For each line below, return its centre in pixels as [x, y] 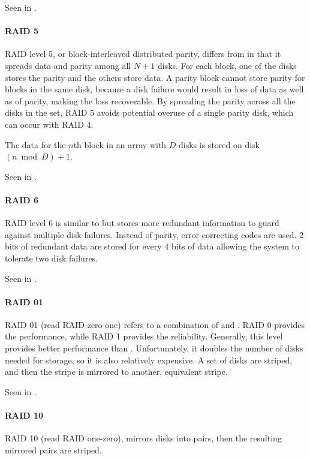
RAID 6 [22, 199]
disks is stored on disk [219, 144]
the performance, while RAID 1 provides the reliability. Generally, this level [144, 336]
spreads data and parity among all [68, 65]
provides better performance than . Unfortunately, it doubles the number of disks [154, 348]
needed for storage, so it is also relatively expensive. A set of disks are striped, [149, 360]
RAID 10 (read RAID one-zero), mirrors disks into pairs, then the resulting [143, 438]
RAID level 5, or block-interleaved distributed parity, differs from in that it [143, 54]
